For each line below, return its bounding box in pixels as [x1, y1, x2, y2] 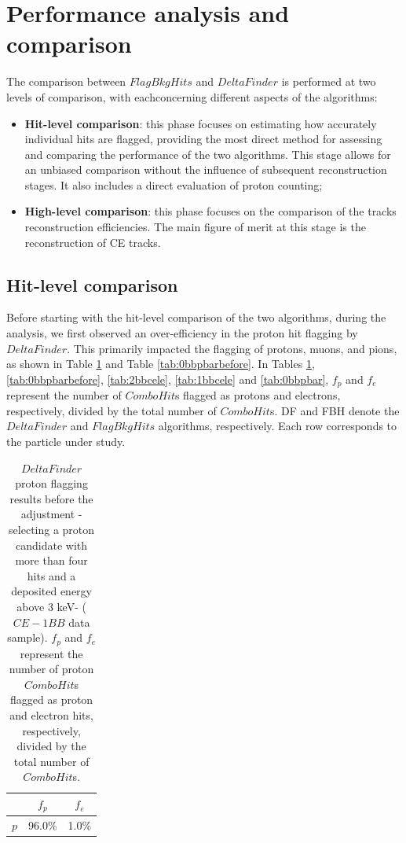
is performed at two [281, 73, 376, 90]
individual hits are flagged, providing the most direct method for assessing [24, 131, 382, 147]
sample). [7, 629, 48, 646]
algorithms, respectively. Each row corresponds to [158, 418, 397, 434]
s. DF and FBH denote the [269, 402, 400, 418]
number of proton [9, 661, 94, 677]
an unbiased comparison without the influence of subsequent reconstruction [24, 161, 387, 178]
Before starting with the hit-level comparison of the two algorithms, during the [6, 309, 386, 326]
